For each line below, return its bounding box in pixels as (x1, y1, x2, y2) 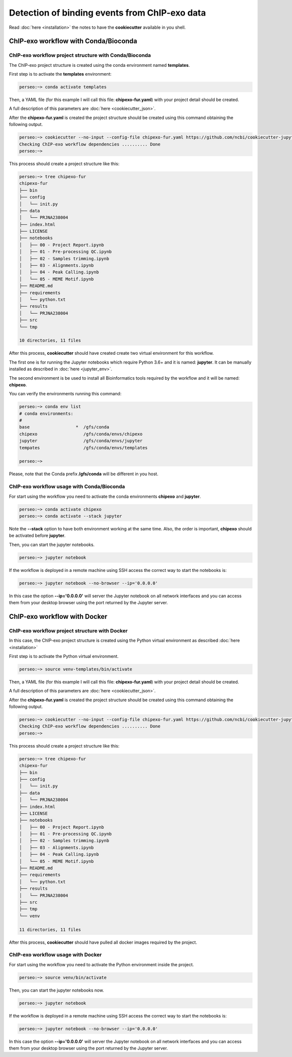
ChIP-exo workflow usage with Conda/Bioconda (9, 483, 125, 490)
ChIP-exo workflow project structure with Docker (9, 627, 128, 634)
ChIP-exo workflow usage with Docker (9, 952, 102, 958)
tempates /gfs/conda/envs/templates (19, 445, 148, 450)
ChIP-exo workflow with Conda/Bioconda (9, 37, 137, 45)
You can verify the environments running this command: (9, 391, 122, 397)
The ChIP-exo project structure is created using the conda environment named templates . (9, 62, 190, 68)
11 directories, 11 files (19, 927, 81, 932)
